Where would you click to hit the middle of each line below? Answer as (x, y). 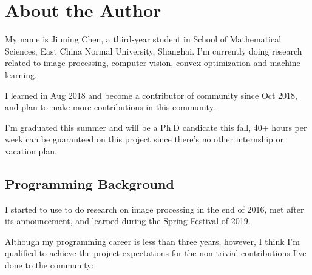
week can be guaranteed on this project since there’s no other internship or (144, 139)
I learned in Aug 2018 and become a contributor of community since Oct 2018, (151, 95)
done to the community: (49, 265)
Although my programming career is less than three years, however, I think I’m (152, 241)
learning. (21, 74)
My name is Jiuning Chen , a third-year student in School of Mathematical (143, 39)
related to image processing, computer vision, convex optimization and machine (153, 63)
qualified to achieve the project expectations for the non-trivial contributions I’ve (156, 253)
